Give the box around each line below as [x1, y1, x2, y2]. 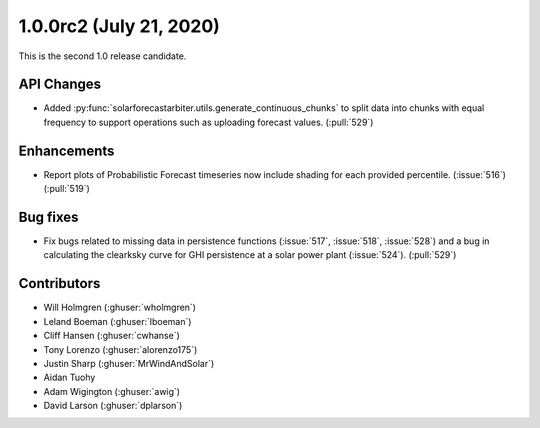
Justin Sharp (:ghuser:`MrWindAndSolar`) [43, 357, 215, 369]
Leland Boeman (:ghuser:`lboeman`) [43, 315, 192, 327]
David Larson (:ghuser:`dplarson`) [43, 400, 183, 412]
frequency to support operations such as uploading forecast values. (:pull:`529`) [43, 116, 374, 128]
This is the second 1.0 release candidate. [18, 50, 187, 62]
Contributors [18, 275, 101, 292]
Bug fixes [18, 208, 79, 225]
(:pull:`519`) [43, 183, 90, 195]
